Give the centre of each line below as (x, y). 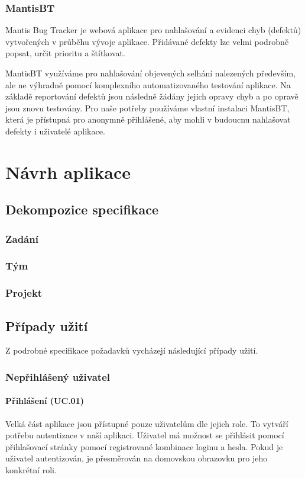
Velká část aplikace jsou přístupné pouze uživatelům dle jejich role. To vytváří (147, 423)
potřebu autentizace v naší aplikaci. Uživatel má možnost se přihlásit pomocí (145, 435)
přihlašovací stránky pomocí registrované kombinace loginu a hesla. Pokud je (144, 446)
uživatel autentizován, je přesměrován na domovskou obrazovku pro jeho (137, 458)
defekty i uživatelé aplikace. (55, 131)
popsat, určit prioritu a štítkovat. (65, 53)
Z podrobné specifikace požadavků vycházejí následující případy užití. (132, 350)
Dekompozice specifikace (82, 209)
